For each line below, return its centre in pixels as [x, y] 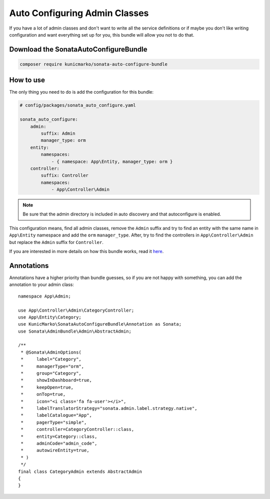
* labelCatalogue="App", [56, 415]
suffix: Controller [64, 176]
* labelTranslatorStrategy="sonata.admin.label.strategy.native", [109, 408]
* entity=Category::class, [59, 436]
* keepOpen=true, [47, 387]
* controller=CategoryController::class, [77, 429]
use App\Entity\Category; [50, 317]
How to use [27, 80]
